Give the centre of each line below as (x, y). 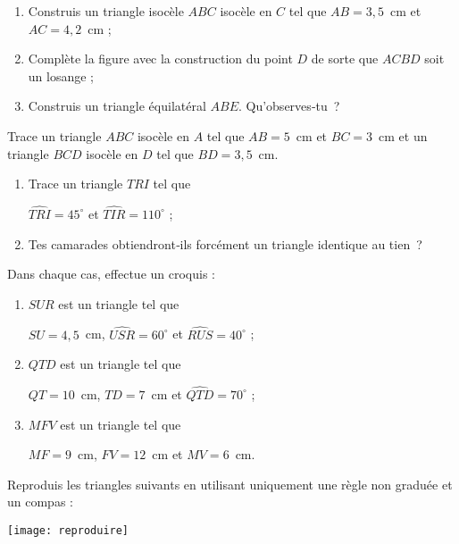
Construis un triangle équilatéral (117, 106)
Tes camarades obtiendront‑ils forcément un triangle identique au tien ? (225, 243)
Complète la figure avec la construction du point (160, 59)
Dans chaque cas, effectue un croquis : (111, 274)
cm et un (403, 135)
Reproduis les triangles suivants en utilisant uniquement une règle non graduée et (230, 484)
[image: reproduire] (68, 530)
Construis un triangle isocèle (106, 11)
